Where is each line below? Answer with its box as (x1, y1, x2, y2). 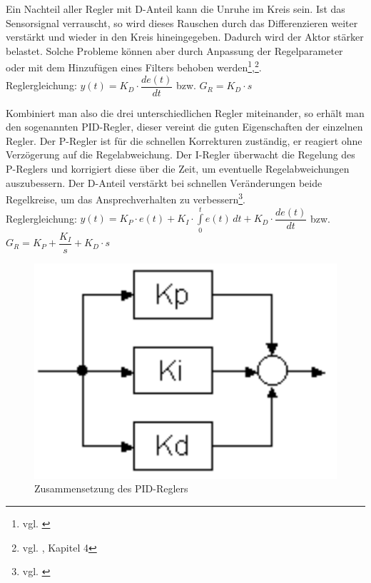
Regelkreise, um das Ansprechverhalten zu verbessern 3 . (6, 190, 245, 206)
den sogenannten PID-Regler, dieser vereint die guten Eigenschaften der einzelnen (6, 119, 363, 134)
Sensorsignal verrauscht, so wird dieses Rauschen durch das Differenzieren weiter (6, 15, 358, 30)
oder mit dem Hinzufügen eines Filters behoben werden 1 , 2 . (6, 58, 262, 75)
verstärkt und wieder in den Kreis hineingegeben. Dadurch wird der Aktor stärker (6, 29, 364, 44)
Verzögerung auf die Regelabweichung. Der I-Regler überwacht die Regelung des (6, 147, 355, 162)
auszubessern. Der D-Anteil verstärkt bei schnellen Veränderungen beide (6, 175, 322, 190)
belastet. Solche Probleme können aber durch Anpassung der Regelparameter (6, 43, 343, 58)
